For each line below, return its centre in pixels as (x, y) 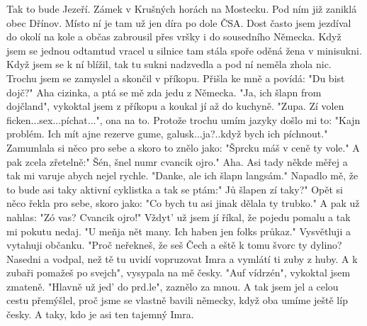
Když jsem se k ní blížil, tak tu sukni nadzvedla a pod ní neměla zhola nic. (169, 64)
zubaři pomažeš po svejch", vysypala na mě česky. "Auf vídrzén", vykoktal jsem (179, 272)
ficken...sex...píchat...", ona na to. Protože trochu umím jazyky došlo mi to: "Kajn (183, 119)
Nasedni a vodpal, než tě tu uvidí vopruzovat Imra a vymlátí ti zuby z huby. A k (182, 258)
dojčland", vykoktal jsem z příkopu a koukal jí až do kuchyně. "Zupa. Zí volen (175, 106)
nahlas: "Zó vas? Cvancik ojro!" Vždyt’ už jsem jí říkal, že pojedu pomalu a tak (179, 217)
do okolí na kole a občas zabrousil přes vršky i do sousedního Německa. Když (174, 36)
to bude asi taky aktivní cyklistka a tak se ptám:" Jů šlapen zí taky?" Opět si (175, 189)
